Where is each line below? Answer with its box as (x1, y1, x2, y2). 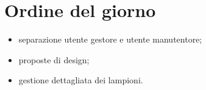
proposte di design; (18, 53, 90, 66)
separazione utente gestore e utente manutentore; (18, 33, 202, 46)
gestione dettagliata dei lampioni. (18, 74, 143, 86)
